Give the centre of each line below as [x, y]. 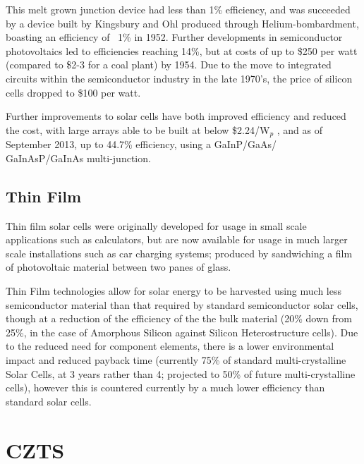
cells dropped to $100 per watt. [73, 92]
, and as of [300, 129]
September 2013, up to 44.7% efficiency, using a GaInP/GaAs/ [141, 144]
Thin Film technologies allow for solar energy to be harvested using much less [174, 290]
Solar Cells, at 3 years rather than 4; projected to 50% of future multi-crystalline [181, 373]
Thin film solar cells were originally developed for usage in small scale [156, 225]
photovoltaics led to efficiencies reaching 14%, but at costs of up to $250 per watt [182, 50]
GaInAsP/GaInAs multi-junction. [78, 158]
